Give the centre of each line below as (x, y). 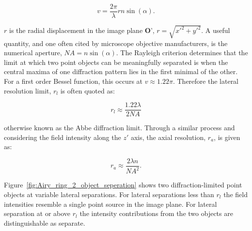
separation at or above (37, 213)
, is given (227, 137)
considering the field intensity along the (63, 137)
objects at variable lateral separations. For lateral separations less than (109, 194)
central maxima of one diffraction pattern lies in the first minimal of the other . (121, 71)
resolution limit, (28, 90)
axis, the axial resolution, (168, 137)
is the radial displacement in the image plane (76, 30)
